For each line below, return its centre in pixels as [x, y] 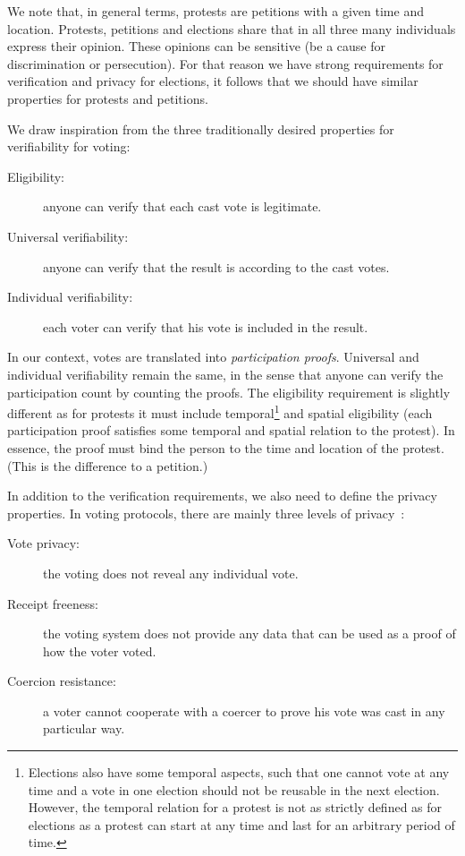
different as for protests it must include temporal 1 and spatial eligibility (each [220, 411]
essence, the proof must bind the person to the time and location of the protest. [226, 447]
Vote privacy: [43, 543]
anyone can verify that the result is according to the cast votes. [216, 266]
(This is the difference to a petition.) [108, 465]
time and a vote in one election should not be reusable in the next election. [234, 789]
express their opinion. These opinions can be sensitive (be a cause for [196, 46]
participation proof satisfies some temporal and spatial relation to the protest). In [231, 430]
